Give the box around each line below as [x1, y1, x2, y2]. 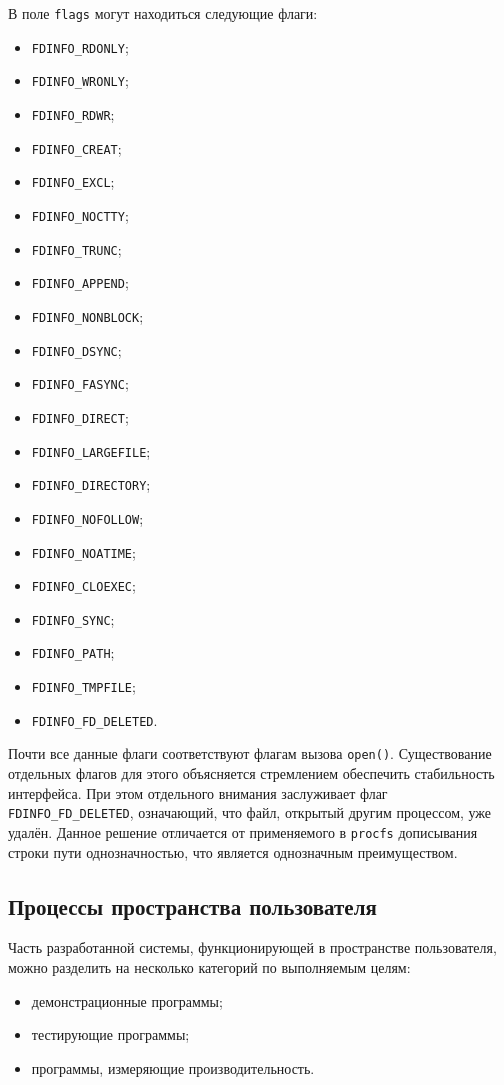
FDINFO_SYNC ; [31, 608, 115, 629]
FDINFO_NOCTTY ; [31, 204, 129, 225]
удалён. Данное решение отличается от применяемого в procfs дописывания [8, 821, 478, 842]
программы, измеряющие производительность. [31, 1057, 315, 1078]
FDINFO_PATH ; [31, 642, 115, 663]
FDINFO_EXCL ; [31, 171, 115, 192]
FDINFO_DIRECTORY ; [31, 474, 151, 495]
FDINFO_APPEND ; [31, 272, 129, 293]
